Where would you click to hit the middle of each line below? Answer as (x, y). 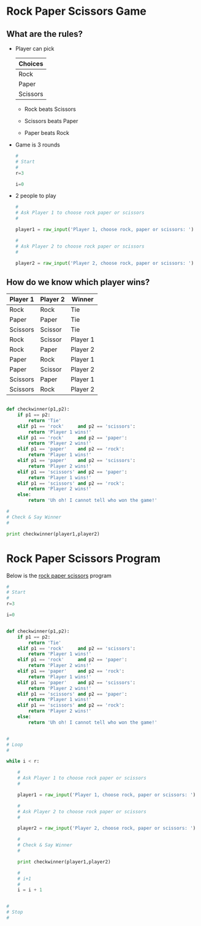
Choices (31, 64)
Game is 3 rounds (37, 145)
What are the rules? (45, 34)
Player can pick (35, 48)
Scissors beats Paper (51, 121)
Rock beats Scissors (50, 109)
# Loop (15, 745)
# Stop (15, 912)
